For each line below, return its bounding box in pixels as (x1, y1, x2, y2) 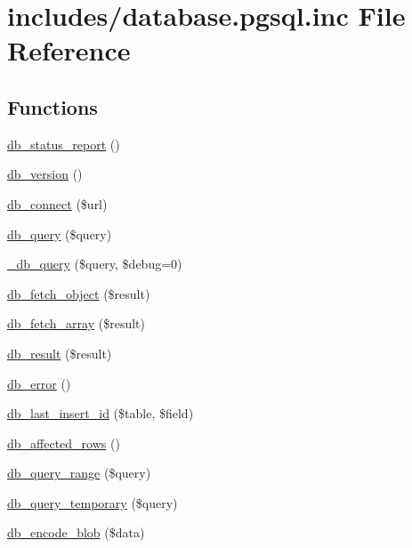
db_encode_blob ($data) (7, 523, 145, 542)
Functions (7, 93, 98, 120)
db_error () (7, 374, 71, 392)
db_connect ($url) (7, 194, 108, 213)
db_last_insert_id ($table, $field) (7, 404, 194, 423)
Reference (7, 32, 131, 68)
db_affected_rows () (7, 433, 120, 452)
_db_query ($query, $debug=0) (7, 254, 182, 273)
